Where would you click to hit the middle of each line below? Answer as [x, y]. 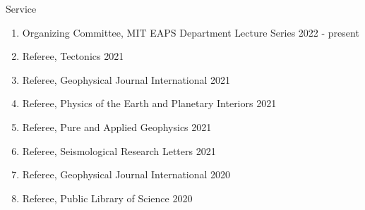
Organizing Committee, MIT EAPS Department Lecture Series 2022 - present [191, 32]
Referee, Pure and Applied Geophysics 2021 [117, 126]
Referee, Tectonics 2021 [73, 56]
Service [21, 8]
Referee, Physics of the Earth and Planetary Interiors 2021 [149, 103]
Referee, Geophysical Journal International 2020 [126, 174]
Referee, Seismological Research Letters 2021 [119, 150]
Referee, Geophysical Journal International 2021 [126, 79]
